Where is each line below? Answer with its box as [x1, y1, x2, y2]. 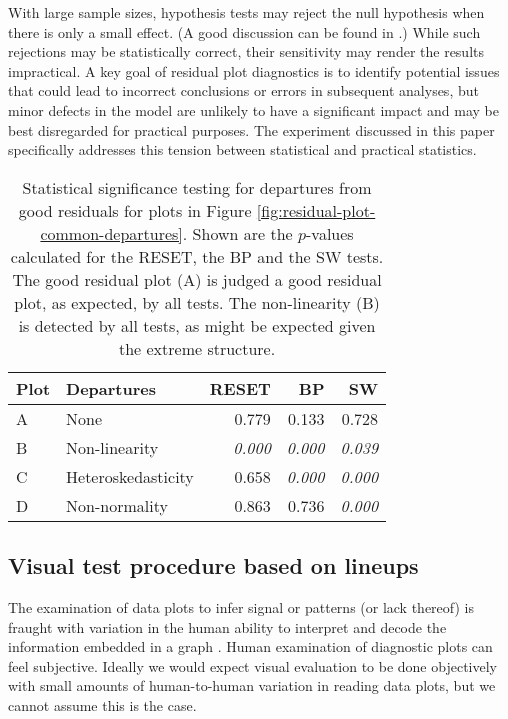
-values [306, 221, 354, 245]
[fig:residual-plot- [256, 198, 376, 222]
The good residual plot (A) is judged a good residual [12, 267, 382, 291]
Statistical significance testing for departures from [22, 175, 372, 199]
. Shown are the [182, 221, 293, 245]
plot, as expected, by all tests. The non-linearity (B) [14, 290, 380, 314]
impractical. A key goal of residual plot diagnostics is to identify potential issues [8, 60, 500, 81]
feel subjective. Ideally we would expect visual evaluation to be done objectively [8, 655, 497, 676]
